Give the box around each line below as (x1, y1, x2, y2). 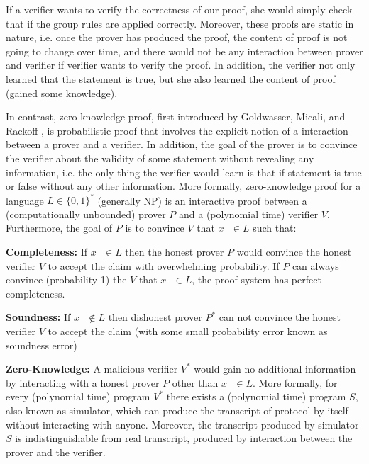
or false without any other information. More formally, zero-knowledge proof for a (6, 179, 361, 193)
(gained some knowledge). (6, 85, 118, 100)
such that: (253, 220, 297, 235)
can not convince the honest (219, 310, 341, 324)
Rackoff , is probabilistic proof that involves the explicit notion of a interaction (6, 123, 348, 137)
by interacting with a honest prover (6, 375, 160, 390)
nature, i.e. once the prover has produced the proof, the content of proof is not (6, 30, 348, 45)
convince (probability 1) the (6, 272, 127, 287)
